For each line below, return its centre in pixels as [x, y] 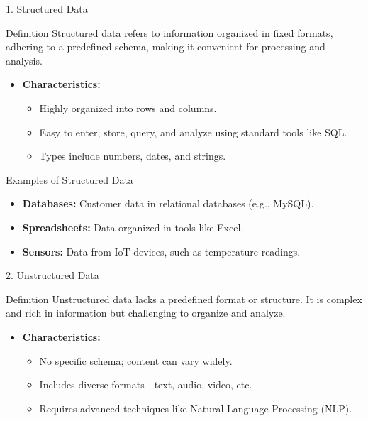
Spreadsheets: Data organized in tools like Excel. [133, 227]
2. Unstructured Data [52, 275]
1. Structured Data [47, 9]
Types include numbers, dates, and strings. [133, 156]
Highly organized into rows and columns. [128, 108]
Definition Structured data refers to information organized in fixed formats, [169, 32]
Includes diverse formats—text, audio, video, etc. [146, 384]
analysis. [24, 60]
